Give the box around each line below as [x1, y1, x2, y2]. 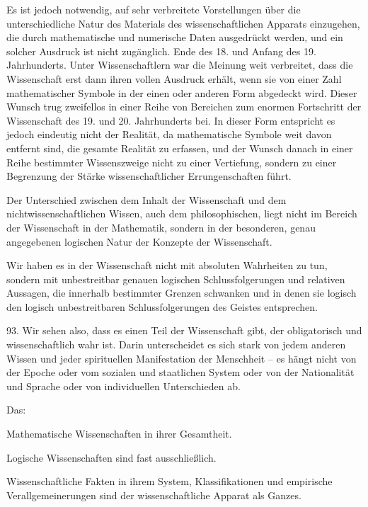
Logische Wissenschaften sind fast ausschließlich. [6, 450, 217, 465]
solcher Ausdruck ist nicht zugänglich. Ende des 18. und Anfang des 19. [6, 43, 316, 58]
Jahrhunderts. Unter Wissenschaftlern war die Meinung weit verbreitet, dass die [6, 57, 353, 72]
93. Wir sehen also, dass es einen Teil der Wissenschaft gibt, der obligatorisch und [6, 323, 362, 338]
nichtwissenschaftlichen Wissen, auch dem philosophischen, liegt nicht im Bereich [6, 206, 357, 221]
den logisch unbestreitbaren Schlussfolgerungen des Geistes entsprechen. [6, 299, 318, 314]
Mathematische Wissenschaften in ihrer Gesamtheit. [6, 426, 232, 441]
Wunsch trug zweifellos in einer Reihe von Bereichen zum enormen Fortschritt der [6, 99, 362, 114]
